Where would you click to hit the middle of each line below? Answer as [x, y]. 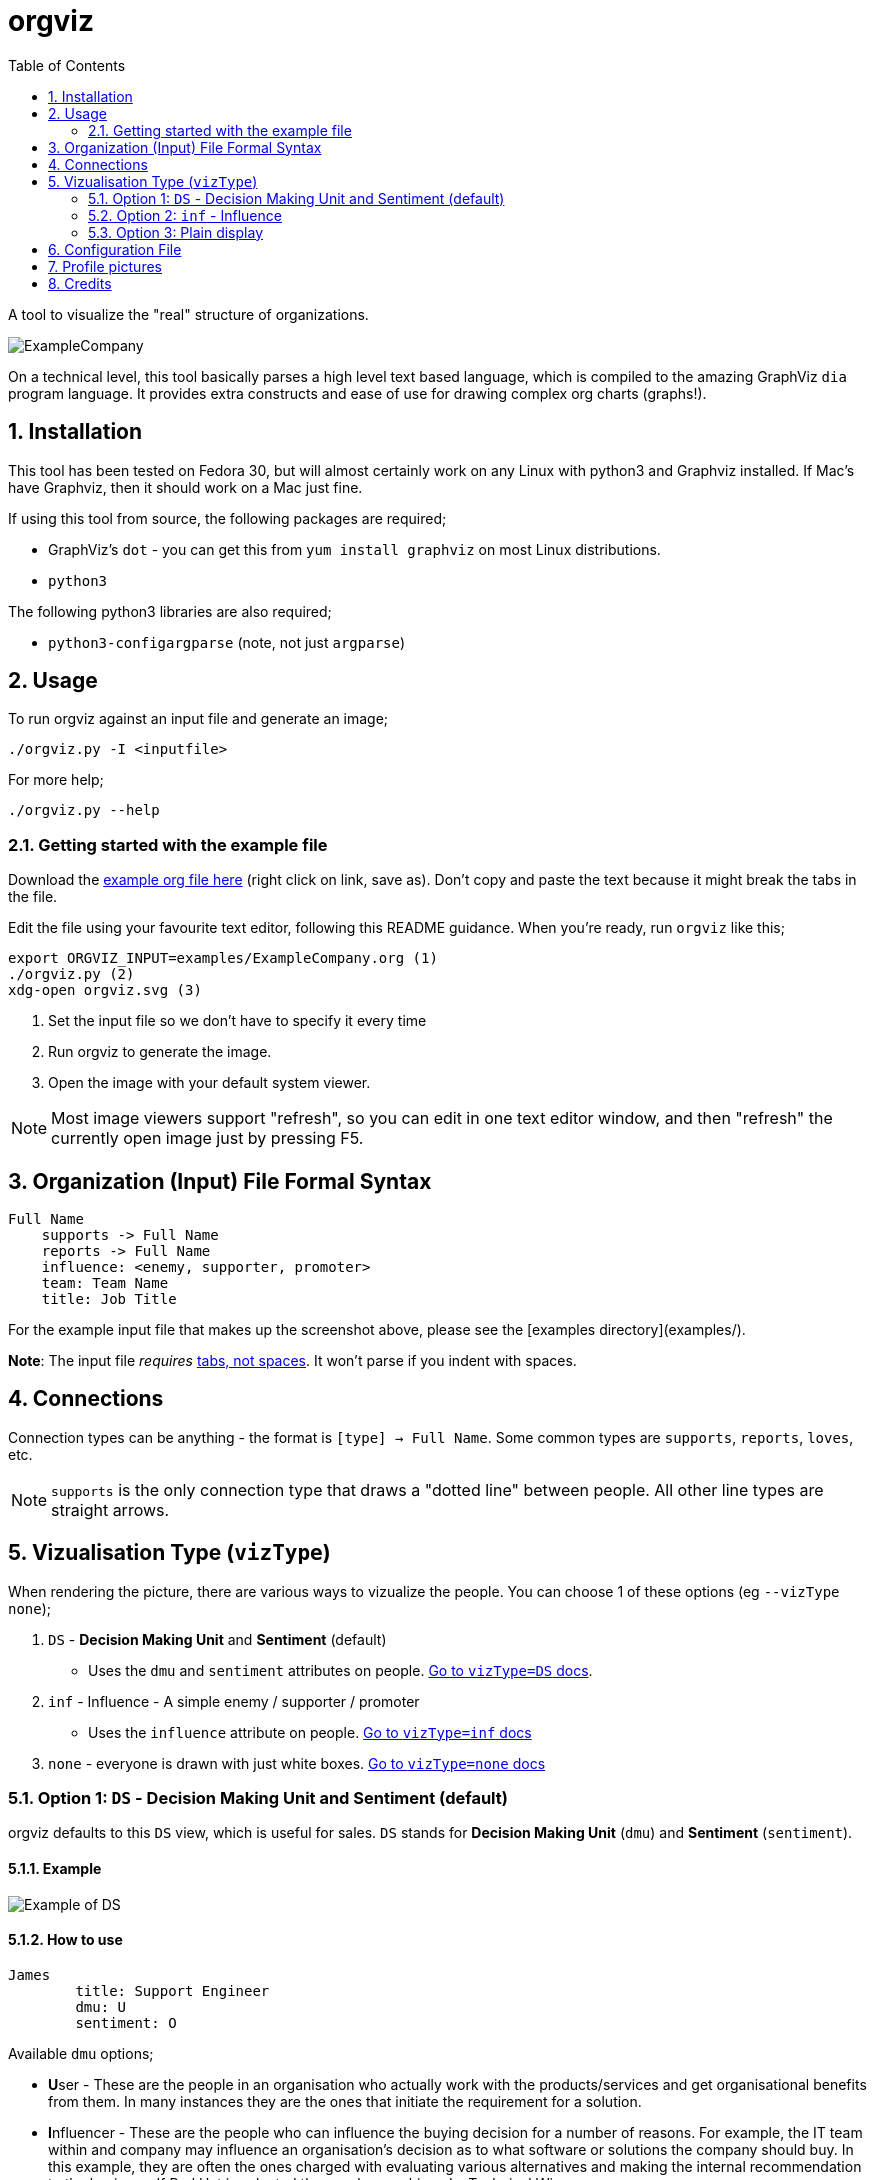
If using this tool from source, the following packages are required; [227, 518]
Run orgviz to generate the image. [160, 1052]
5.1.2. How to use [65, 1940]
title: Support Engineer [172, 1990]
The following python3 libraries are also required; [170, 611]
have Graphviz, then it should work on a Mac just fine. [185, 487]
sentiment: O [126, 2022]
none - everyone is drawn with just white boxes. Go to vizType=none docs [297, 1763]
